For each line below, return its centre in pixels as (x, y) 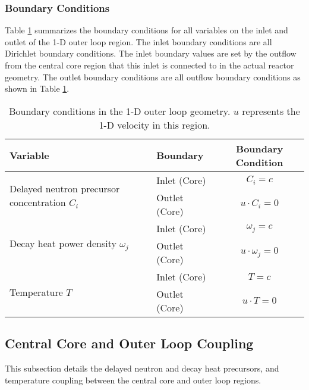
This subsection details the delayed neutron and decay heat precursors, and (142, 368)
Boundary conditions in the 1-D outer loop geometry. (120, 111)
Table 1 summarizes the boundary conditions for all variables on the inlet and (146, 30)
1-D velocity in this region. (154, 124)
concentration (38, 202)
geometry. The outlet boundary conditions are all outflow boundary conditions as (153, 77)
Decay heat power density (63, 243)
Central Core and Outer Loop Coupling (129, 343)
